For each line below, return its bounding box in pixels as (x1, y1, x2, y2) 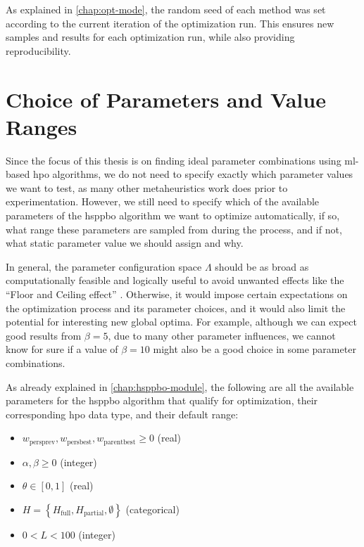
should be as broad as (215, 259, 309, 273)
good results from (6, 328, 82, 342)
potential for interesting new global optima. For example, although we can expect (6, 314, 357, 329)
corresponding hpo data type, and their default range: (6, 406, 239, 421)
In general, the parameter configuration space (6, 259, 202, 273)
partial (83, 510, 104, 517)
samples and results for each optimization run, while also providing (6, 30, 295, 44)
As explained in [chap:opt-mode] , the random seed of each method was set (6, 2, 326, 16)
